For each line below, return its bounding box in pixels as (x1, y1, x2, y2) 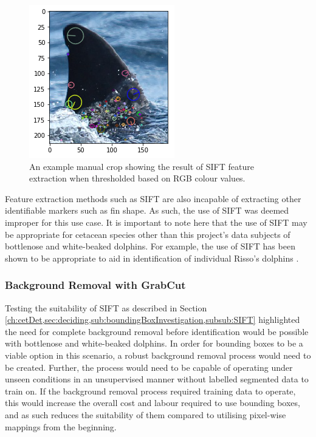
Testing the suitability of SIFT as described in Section (5, 301, 207, 314)
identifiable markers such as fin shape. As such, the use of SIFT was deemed (5, 204, 289, 217)
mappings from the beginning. (5, 420, 117, 433)
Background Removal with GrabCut (5, 277, 186, 293)
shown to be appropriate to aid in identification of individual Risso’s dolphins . (5, 251, 299, 264)
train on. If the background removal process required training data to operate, (5, 384, 296, 397)
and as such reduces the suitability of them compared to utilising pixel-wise (5, 408, 286, 421)
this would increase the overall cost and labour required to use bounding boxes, (5, 396, 300, 409)
